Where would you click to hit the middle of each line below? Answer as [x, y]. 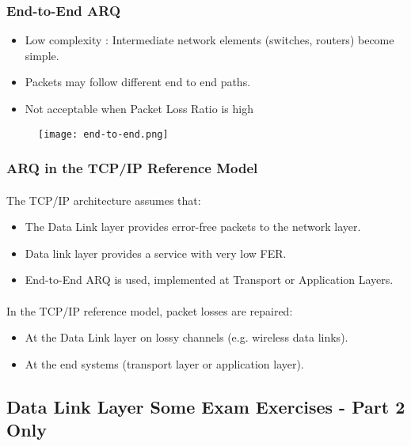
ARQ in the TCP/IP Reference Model [132, 168]
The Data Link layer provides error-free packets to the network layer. [193, 227]
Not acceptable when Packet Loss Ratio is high [139, 108]
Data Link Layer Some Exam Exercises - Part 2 [206, 406]
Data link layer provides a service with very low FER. [156, 253]
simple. [42, 55]
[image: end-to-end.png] [103, 134]
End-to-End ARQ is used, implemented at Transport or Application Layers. [209, 280]
